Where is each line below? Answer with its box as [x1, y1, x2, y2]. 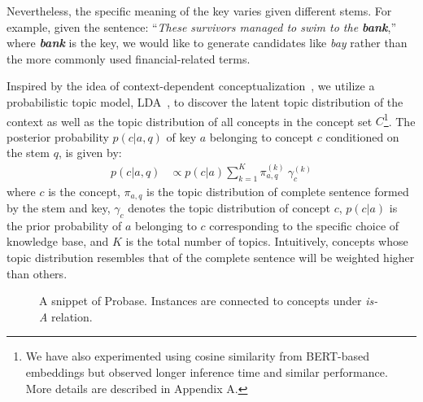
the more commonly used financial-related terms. [7, 50, 251, 67]
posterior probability [7, 128, 109, 145]
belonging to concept [209, 128, 314, 145]
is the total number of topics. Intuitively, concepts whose [125, 233, 408, 250]
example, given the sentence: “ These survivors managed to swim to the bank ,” [7, 18, 397, 35]
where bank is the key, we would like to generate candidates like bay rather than [7, 34, 408, 51]
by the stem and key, [7, 199, 111, 216]
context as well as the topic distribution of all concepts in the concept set [7, 112, 373, 129]
